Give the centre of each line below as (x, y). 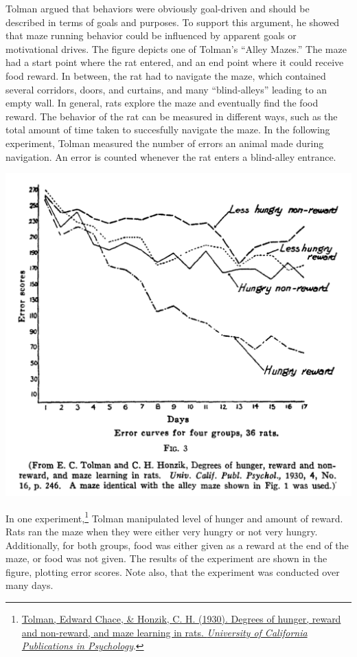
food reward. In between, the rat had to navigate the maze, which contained (166, 75)
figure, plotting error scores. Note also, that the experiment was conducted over (173, 571)
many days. (30, 585)
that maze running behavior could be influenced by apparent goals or (151, 35)
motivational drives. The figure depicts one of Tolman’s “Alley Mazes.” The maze (176, 48)
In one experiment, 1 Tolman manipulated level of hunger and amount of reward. (174, 517)
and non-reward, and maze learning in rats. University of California (164, 632)
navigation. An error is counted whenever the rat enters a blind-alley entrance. (171, 156)
